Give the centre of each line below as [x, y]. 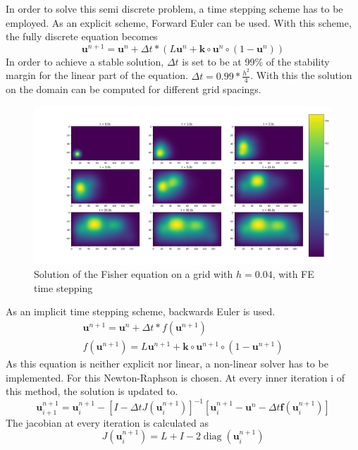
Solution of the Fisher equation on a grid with [134, 274]
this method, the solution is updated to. [92, 391]
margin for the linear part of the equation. [97, 75]
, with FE [293, 274]
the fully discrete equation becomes [82, 36]
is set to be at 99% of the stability [256, 61]
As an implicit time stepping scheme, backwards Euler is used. [141, 311]
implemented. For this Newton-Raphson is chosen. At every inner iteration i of [175, 377]
